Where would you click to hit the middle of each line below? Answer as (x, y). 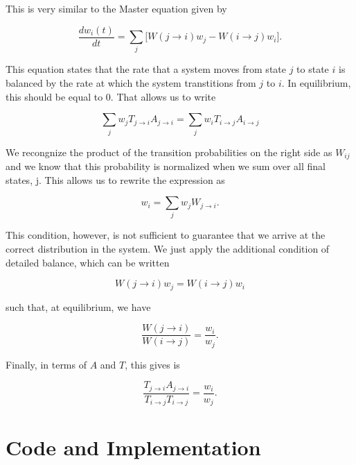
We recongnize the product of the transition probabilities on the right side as (169, 152)
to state (313, 69)
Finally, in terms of (46, 364)
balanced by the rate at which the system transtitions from (131, 82)
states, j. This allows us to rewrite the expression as (115, 179)
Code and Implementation (133, 447)
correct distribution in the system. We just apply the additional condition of (168, 249)
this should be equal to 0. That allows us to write (111, 96)
